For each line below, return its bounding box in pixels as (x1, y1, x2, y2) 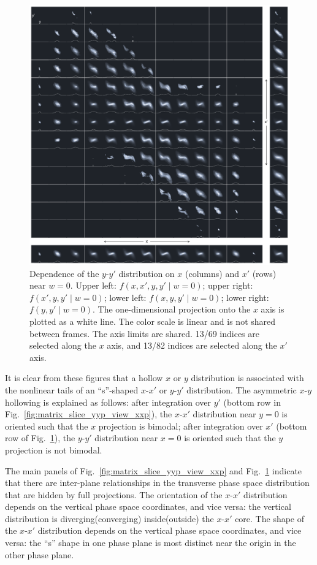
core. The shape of (235, 512, 305, 525)
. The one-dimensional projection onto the (93, 303, 251, 316)
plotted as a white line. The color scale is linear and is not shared (29, 314, 276, 327)
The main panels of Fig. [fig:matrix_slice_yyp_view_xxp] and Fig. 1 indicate (5, 464, 302, 477)
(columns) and (185, 267, 239, 279)
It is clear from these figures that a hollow (5, 371, 163, 384)
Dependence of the (29, 267, 99, 279)
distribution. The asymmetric (186, 383, 297, 396)
